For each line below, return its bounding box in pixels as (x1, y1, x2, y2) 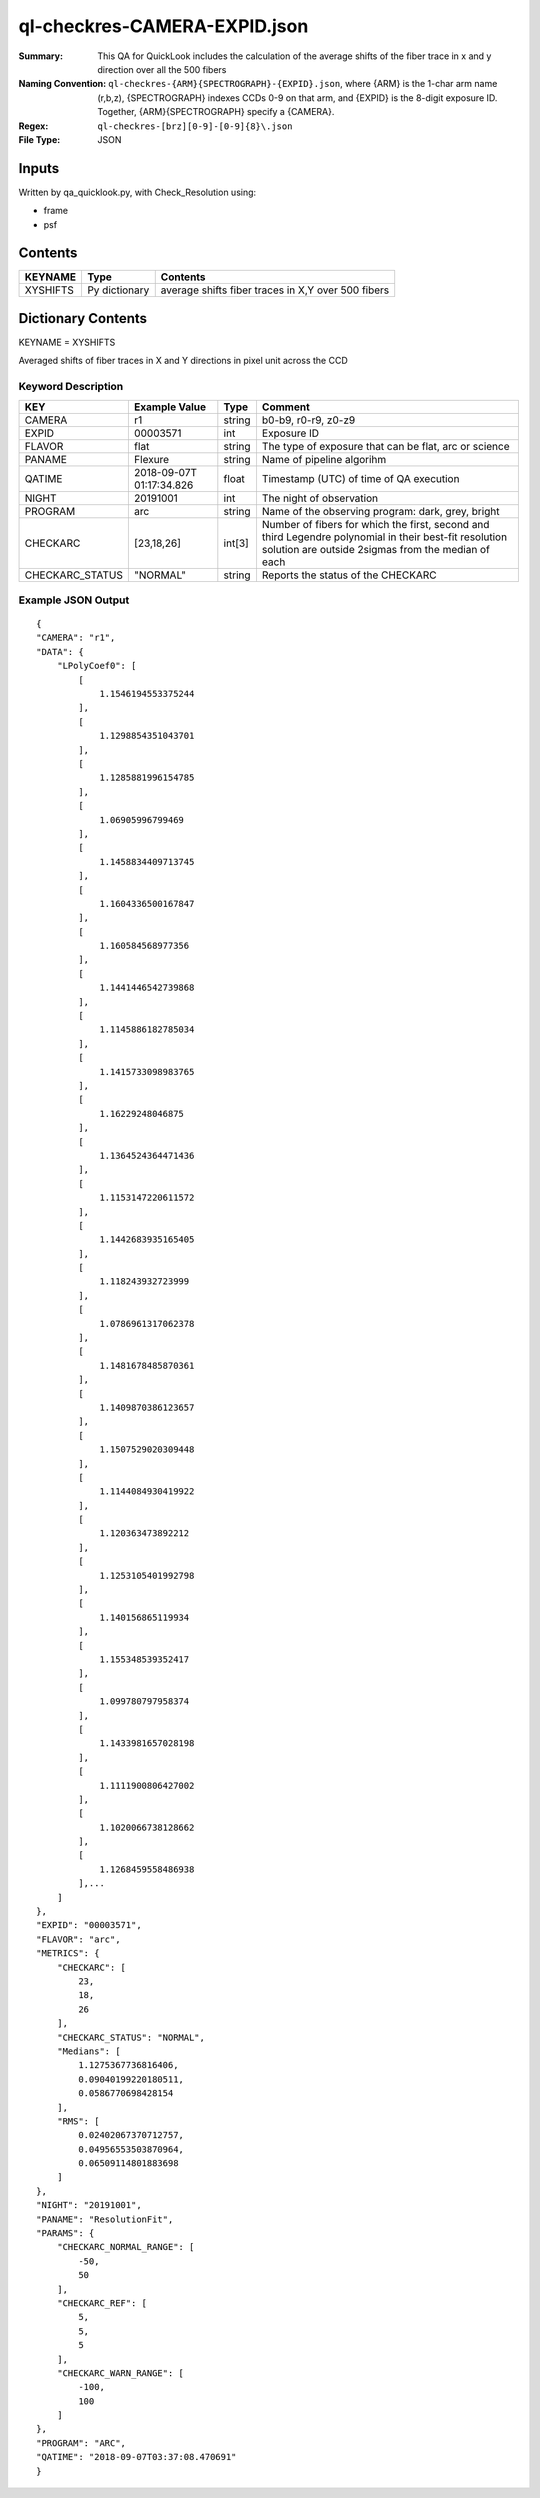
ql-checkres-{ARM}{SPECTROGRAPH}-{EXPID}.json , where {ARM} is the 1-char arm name (108, 78, 498, 90)
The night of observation (261, 491, 379, 505)
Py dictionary (86, 283, 150, 297)
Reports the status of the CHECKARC (261, 568, 437, 582)
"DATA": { (36, 646, 84, 657)
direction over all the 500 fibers (97, 63, 227, 75)
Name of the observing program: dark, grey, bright (261, 504, 500, 518)
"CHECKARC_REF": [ (56, 2297, 148, 2309)
